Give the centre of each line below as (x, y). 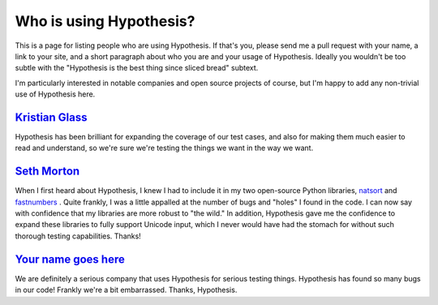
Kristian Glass (51, 117)
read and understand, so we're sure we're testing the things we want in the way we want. (164, 148)
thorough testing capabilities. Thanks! (78, 236)
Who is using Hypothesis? (105, 21)
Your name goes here (70, 259)
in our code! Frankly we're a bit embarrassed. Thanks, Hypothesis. (126, 290)
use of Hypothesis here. (55, 94)
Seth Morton (47, 172)
